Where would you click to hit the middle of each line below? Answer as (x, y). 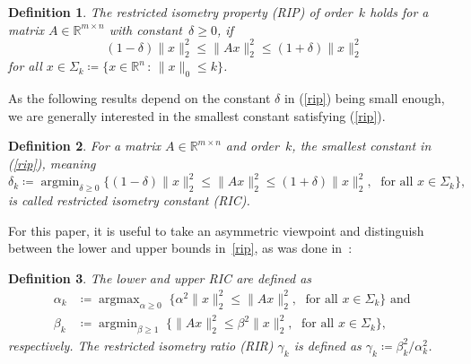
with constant (145, 29)
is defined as (327, 345)
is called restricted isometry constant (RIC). (129, 199)
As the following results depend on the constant (140, 98)
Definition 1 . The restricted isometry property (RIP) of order (180, 12)
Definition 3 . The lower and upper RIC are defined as (160, 277)
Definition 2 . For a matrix (85, 146)
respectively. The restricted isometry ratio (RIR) (141, 345)
